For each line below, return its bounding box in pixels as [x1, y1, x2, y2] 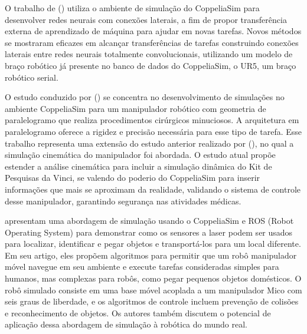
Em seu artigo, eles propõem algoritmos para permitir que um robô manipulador [5, 249, 297, 261]
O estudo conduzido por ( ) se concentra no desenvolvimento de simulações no [5, 91, 285, 103]
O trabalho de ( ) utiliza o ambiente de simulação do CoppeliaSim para [5, 2, 260, 14]
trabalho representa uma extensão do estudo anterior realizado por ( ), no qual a [5, 137, 294, 149]
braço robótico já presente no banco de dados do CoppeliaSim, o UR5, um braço [5, 59, 296, 71]
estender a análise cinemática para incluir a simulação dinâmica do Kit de [5, 160, 272, 172]
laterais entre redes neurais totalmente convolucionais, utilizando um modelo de [5, 48, 293, 60]
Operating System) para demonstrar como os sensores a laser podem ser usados [5, 226, 293, 238]
